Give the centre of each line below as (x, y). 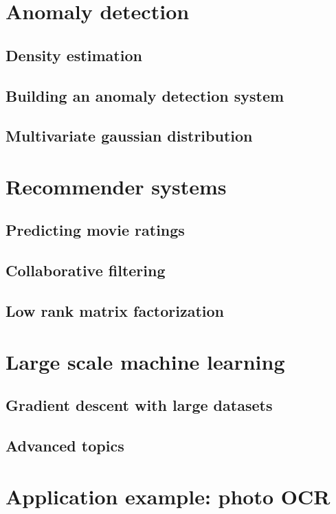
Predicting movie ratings (95, 230)
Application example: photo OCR (168, 496)
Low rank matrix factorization (115, 311)
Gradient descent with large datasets (139, 405)
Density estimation (74, 55)
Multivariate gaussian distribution (129, 136)
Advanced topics (65, 445)
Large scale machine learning (145, 361)
